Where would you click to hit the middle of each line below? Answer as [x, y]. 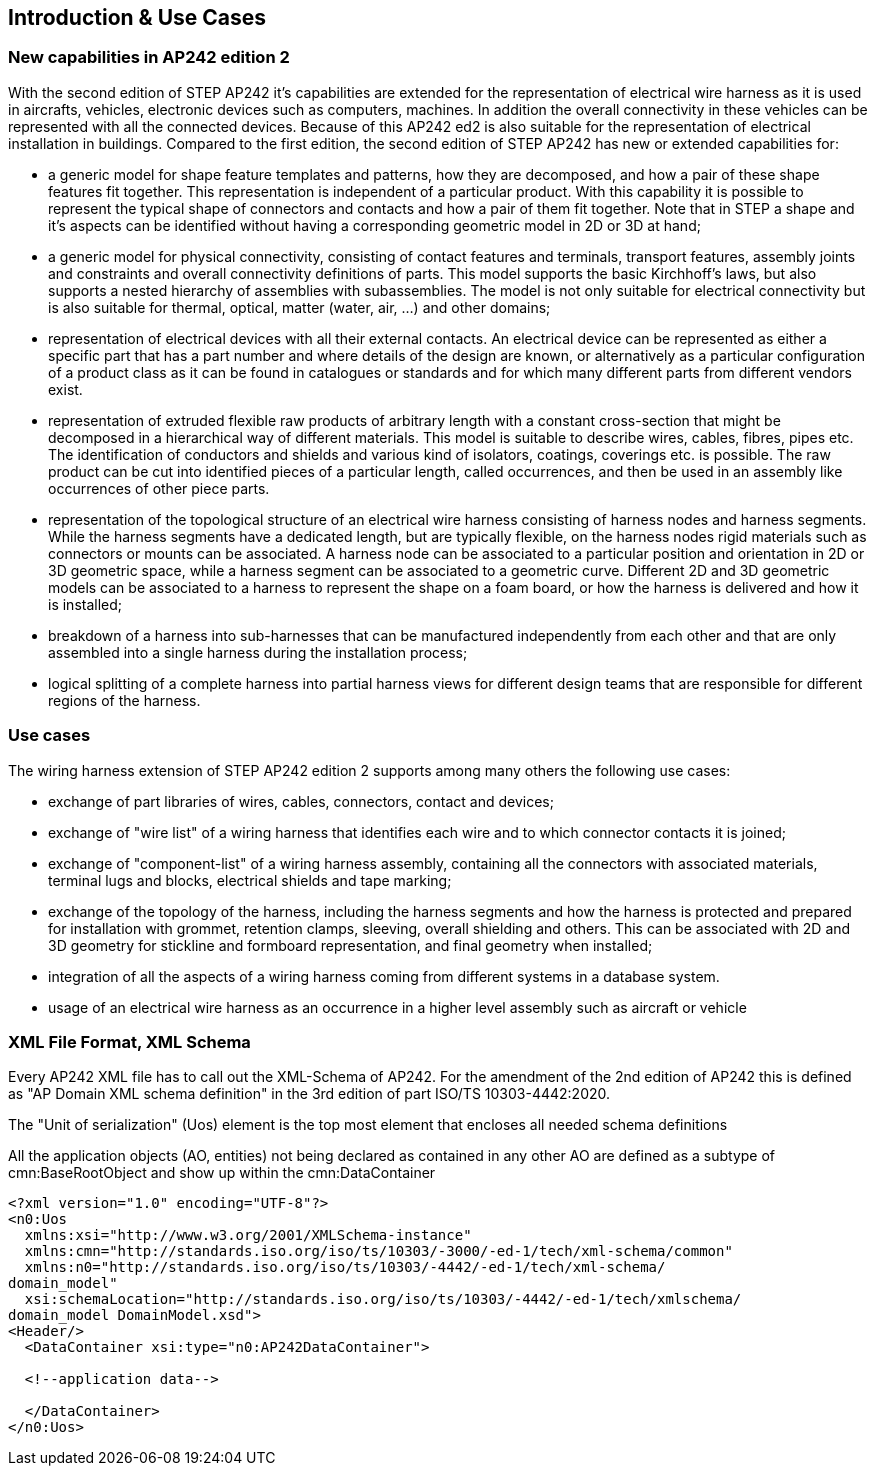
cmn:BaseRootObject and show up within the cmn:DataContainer [222, 1173]
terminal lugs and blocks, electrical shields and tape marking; [250, 880]
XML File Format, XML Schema [129, 1041]
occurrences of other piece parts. [159, 488]
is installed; [85, 604]
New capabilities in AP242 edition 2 [149, 57]
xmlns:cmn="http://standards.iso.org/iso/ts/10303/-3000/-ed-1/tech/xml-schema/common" [378, 1251]
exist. [65, 389]
